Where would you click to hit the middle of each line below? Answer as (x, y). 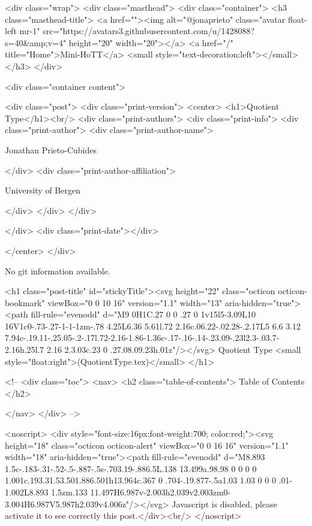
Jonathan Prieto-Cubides (51, 149)
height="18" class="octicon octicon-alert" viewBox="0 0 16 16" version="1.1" (147, 445)
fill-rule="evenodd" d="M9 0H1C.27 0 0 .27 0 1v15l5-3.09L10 (143, 314)
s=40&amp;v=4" (36, 42)
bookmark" (25, 302)
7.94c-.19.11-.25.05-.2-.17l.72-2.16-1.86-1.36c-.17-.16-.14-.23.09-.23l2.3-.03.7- (142, 338)
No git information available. (58, 270)
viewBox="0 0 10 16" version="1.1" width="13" (135, 302)
